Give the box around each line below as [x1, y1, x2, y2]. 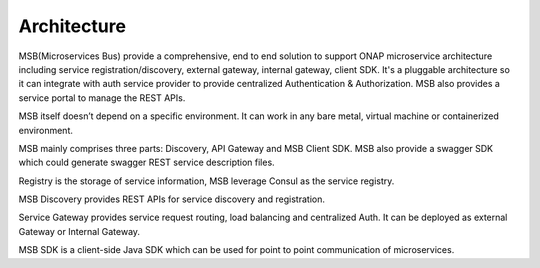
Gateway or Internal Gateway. [18, 225, 140, 237]
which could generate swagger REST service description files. [18, 156, 275, 169]
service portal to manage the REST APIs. [18, 91, 186, 104]
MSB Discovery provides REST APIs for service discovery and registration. [18, 193, 325, 205]
